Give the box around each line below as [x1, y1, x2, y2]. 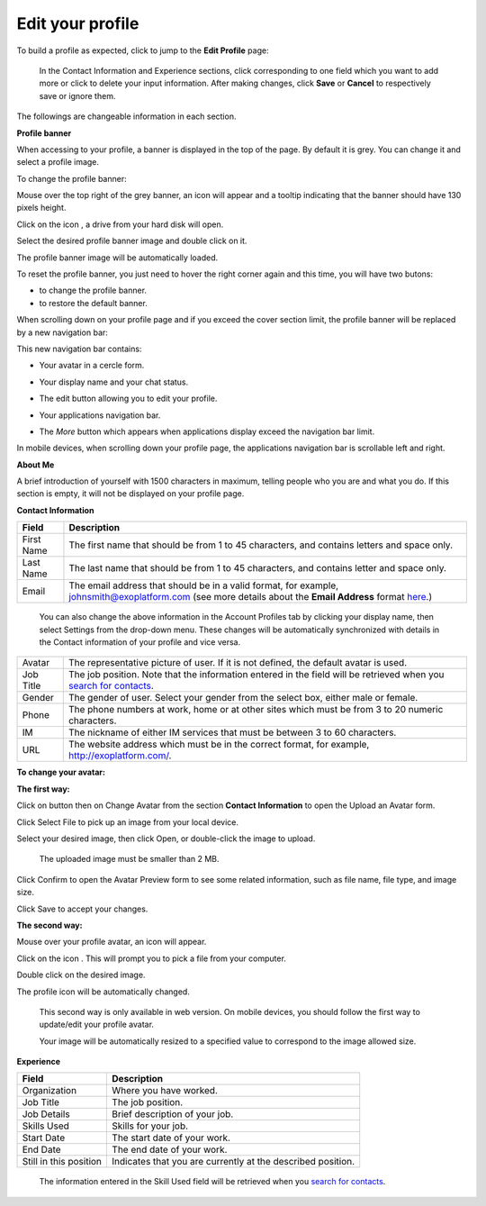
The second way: [16, 920, 83, 930]
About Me [16, 459, 55, 470]
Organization [22, 1084, 76, 1097]
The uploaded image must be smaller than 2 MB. [39, 854, 220, 865]
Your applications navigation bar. [39, 410, 161, 421]
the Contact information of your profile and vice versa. [39, 637, 241, 648]
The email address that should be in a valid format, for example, [68, 579, 339, 592]
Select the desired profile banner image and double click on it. [16, 235, 247, 247]
